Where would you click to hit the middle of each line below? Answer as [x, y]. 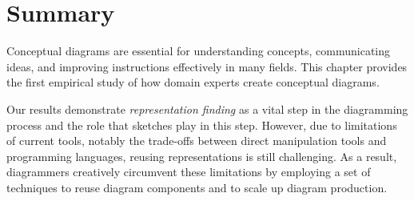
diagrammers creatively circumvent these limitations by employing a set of [189, 172]
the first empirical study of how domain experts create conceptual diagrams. [193, 82]
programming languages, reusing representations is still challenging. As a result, [202, 156]
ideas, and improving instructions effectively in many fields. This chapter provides [207, 66]
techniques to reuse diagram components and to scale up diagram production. [197, 187]
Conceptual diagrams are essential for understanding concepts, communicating [199, 51]
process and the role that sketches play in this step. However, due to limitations [202, 125]
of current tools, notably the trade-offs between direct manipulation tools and [197, 141]
